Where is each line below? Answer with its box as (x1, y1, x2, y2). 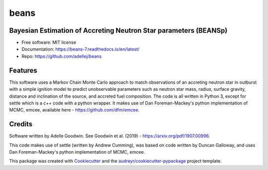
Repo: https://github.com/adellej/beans (21, 53, 102, 59)
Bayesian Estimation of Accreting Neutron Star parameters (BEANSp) (9, 26, 228, 35)
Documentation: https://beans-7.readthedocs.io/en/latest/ (21, 46, 140, 52)
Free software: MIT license (21, 40, 76, 46)
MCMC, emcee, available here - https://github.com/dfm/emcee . (9, 107, 140, 113)
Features (9, 66, 37, 74)
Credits (9, 120, 33, 128)
